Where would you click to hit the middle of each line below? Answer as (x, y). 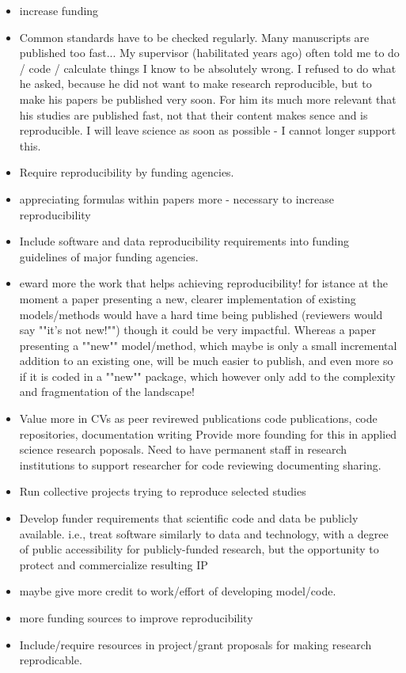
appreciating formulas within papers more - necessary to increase (177, 198)
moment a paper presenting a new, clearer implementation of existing (188, 298)
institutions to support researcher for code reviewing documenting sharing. (200, 464)
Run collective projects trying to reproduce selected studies (163, 491)
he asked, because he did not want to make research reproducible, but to (195, 84)
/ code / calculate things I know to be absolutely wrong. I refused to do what (208, 68)
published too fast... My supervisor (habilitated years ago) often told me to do (209, 53)
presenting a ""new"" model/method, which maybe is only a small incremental (208, 345)
